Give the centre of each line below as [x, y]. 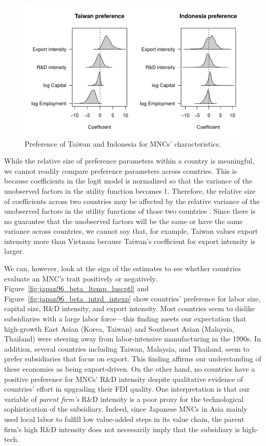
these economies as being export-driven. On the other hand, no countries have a [130, 369]
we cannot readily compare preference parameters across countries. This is [121, 170]
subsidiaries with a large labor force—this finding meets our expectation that [125, 319]
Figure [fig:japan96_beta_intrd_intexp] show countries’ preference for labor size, [132, 298]
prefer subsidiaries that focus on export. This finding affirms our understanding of [133, 359]
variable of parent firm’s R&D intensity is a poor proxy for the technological [124, 399]
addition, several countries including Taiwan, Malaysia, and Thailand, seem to [127, 348]
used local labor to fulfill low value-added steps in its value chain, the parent [124, 419]
